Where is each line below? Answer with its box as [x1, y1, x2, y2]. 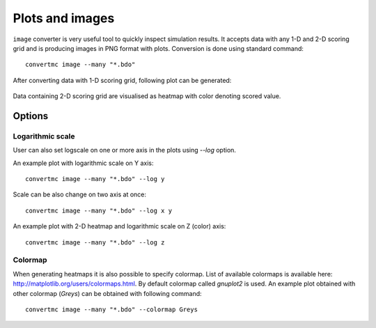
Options [13, 110, 49, 122]
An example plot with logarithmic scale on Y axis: [13, 159, 154, 167]
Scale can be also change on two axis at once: [13, 190, 146, 198]
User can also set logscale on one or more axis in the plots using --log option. [13, 146, 237, 155]
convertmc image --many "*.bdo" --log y [25, 175, 165, 183]
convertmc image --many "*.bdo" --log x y [25, 206, 173, 214]
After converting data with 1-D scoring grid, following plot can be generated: [13, 76, 232, 84]
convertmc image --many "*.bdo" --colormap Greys [25, 305, 198, 313]
